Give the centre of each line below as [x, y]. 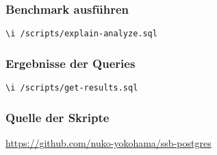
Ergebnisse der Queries [71, 63]
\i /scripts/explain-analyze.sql [81, 34]
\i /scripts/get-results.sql [72, 88]
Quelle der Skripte [58, 117]
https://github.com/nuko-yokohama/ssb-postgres [108, 142]
